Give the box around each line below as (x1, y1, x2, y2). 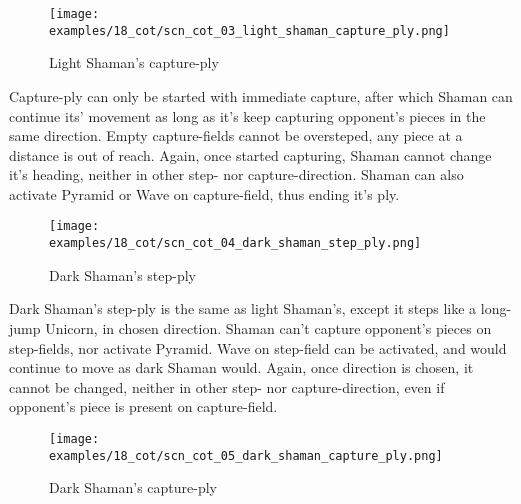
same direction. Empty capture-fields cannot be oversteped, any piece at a (9, 125, 463, 146)
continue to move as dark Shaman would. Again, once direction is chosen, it (9, 357, 474, 378)
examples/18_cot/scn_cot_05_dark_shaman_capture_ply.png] (49, 448, 443, 463)
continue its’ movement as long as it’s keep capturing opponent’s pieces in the (9, 105, 486, 126)
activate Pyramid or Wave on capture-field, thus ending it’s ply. (9, 183, 400, 204)
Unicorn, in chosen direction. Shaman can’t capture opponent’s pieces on (45, 317, 492, 338)
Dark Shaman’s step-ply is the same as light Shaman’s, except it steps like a (9, 298, 477, 319)
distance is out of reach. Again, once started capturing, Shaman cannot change (9, 144, 492, 165)
